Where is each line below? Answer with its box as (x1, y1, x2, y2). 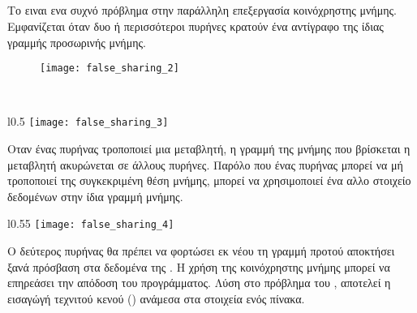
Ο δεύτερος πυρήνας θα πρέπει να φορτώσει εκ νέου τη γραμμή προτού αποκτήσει (7, 242, 395, 259)
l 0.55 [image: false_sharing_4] (7, 215, 174, 232)
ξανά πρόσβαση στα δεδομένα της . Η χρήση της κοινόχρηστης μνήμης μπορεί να (7, 258, 390, 275)
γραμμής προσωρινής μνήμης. (7, 33, 146, 50)
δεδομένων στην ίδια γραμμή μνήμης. (7, 187, 183, 204)
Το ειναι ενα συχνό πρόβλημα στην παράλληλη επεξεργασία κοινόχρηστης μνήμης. (7, 2, 397, 19)
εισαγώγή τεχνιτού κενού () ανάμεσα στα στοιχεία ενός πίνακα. (7, 289, 305, 307)
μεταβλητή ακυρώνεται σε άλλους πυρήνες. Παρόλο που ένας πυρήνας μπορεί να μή (7, 156, 403, 173)
